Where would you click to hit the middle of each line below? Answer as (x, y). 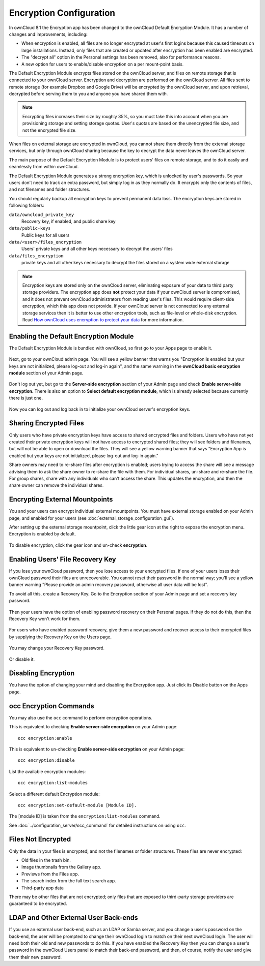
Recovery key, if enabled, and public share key (68, 221)
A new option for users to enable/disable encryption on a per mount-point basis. (103, 64)
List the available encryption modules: (47, 771)
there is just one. (26, 398)
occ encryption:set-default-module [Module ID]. (77, 805)
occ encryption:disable (46, 761)
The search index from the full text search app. (69, 881)
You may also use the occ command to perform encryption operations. (81, 717)
